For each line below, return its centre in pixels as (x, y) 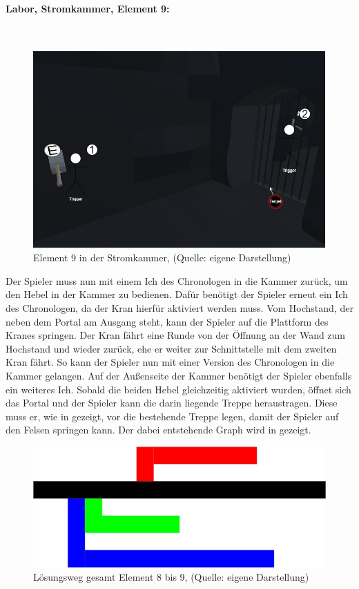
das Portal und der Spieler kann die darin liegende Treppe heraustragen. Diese (172, 403)
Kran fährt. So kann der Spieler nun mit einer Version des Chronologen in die (170, 362)
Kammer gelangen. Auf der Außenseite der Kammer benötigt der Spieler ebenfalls (179, 375)
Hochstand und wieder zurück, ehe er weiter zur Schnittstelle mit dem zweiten (171, 348)
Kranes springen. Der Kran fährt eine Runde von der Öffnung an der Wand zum (176, 335)
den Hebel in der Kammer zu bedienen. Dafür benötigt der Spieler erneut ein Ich (177, 294)
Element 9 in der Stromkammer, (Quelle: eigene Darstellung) (162, 258)
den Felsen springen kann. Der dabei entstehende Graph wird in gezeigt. (158, 430)
